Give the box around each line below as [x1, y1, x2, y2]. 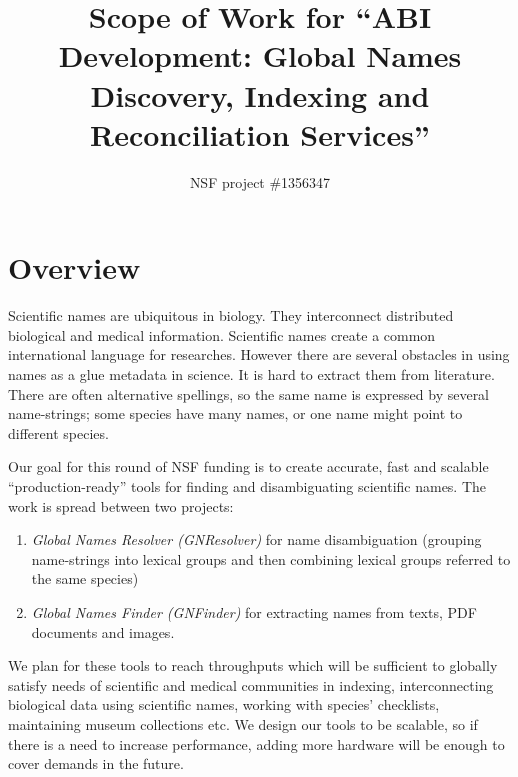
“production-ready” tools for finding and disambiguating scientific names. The [8, 475, 487, 496]
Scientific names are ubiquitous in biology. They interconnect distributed [8, 305, 454, 326]
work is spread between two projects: [8, 495, 234, 516]
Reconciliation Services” [90, 113, 430, 154]
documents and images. [31, 621, 175, 642]
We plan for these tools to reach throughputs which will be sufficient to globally [8, 655, 498, 676]
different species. [8, 422, 109, 443]
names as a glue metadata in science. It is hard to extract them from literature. [8, 364, 495, 384]
